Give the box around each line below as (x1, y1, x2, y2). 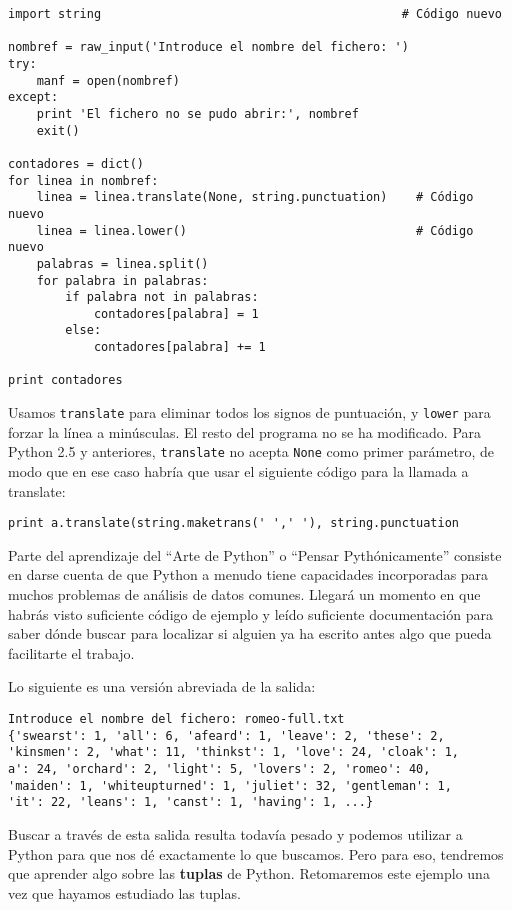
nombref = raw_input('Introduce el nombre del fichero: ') (8, 40, 409, 55)
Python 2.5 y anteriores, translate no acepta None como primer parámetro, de (8, 441, 494, 462)
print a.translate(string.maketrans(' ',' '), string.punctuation (8, 516, 460, 531)
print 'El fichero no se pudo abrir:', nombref (36, 106, 359, 121)
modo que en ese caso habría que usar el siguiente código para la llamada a (8, 461, 469, 481)
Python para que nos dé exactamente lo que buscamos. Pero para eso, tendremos (8, 843, 504, 864)
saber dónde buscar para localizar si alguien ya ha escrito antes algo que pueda (8, 623, 492, 644)
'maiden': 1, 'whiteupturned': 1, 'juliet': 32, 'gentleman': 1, (8, 778, 452, 793)
